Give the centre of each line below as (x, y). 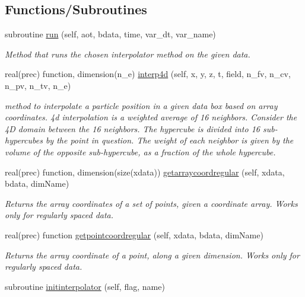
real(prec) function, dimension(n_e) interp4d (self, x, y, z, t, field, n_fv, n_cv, (148, 74)
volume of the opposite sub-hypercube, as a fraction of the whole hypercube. (140, 151)
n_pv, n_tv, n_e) (38, 85)
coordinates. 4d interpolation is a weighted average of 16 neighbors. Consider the (151, 117)
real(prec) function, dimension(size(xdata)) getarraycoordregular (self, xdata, (145, 172)
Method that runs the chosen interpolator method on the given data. (128, 54)
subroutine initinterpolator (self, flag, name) (85, 286)
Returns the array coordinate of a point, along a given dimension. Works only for (152, 255)
